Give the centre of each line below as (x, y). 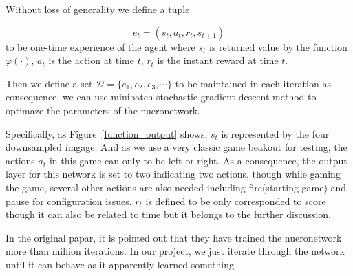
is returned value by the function (278, 46)
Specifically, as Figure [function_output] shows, (107, 133)
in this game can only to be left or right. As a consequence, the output (198, 160)
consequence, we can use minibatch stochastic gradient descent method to (161, 97)
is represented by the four (275, 133)
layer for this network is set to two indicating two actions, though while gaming (173, 174)
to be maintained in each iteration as (253, 83)
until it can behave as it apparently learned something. (121, 264)
